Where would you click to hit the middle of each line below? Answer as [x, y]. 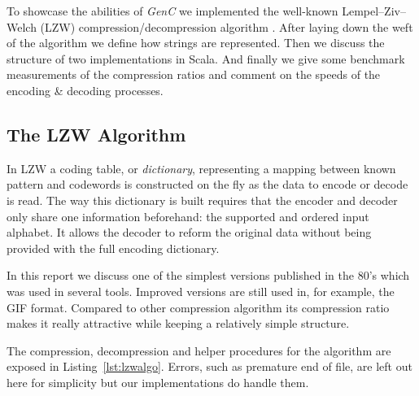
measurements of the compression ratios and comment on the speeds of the [194, 74]
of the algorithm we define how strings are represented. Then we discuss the [196, 43]
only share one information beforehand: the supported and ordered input [188, 216]
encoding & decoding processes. [85, 90]
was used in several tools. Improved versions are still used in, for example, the [201, 291]
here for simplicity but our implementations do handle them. [158, 382]
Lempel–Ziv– [374, 11]
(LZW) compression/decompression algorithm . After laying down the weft [227, 26]
